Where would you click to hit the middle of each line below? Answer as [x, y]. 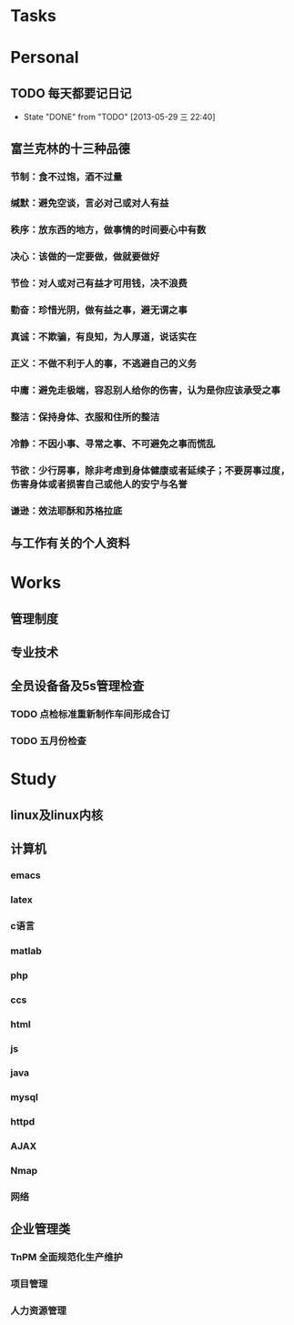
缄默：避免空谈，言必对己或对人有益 [90, 203]
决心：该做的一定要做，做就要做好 [85, 257]
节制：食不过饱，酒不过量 [66, 177]
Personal [45, 58]
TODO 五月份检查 [49, 741]
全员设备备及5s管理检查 [77, 686]
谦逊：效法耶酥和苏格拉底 [66, 511]
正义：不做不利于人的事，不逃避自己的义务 [104, 363]
